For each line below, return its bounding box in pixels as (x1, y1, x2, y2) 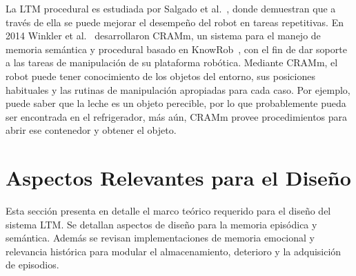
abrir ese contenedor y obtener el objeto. (6, 123, 177, 137)
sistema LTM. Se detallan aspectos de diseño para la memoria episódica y (6, 217, 317, 231)
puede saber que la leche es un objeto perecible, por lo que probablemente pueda (6, 96, 346, 110)
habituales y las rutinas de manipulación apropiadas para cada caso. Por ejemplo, (6, 82, 350, 97)
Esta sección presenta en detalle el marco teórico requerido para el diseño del (6, 204, 331, 218)
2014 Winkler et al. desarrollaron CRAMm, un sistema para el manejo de (6, 28, 321, 43)
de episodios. (6, 257, 59, 272)
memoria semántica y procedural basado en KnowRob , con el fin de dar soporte (6, 41, 347, 56)
